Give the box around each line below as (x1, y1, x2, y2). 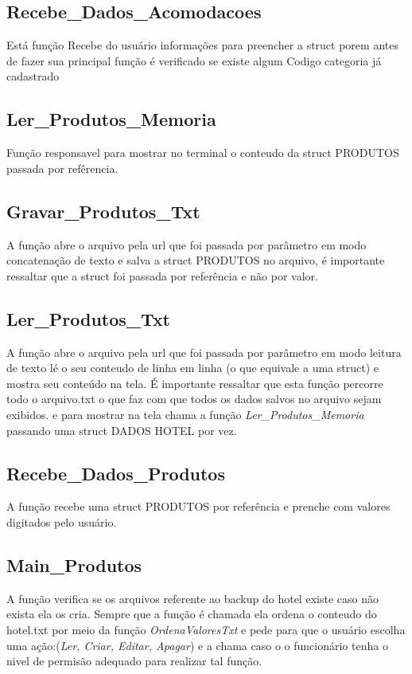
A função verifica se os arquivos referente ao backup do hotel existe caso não (6, 590, 379, 606)
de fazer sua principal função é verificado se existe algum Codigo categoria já (6, 52, 382, 69)
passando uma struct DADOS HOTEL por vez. (6, 421, 237, 438)
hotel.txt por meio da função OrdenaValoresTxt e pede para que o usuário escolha (6, 621, 406, 637)
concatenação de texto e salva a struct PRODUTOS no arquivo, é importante (6, 252, 385, 268)
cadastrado (6, 68, 60, 84)
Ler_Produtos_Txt (6, 306, 171, 331)
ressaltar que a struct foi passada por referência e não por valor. (6, 267, 318, 284)
